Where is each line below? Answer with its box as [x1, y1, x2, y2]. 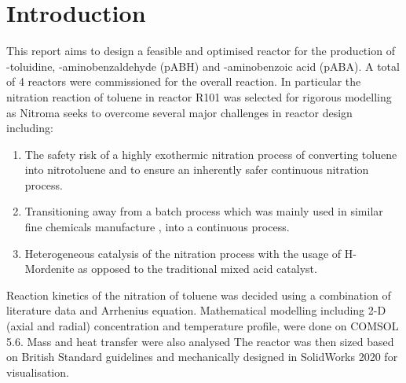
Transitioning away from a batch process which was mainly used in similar [24, 203, 383, 219]
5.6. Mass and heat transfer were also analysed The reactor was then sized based [6, 333, 394, 349]
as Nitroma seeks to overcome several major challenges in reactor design [6, 104, 353, 120]
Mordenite [24, 260, 75, 277]
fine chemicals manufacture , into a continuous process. [24, 219, 290, 235]
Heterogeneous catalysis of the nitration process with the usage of [24, 245, 342, 261]
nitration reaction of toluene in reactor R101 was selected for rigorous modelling [6, 88, 392, 105]
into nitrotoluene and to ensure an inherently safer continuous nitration [24, 161, 369, 178]
